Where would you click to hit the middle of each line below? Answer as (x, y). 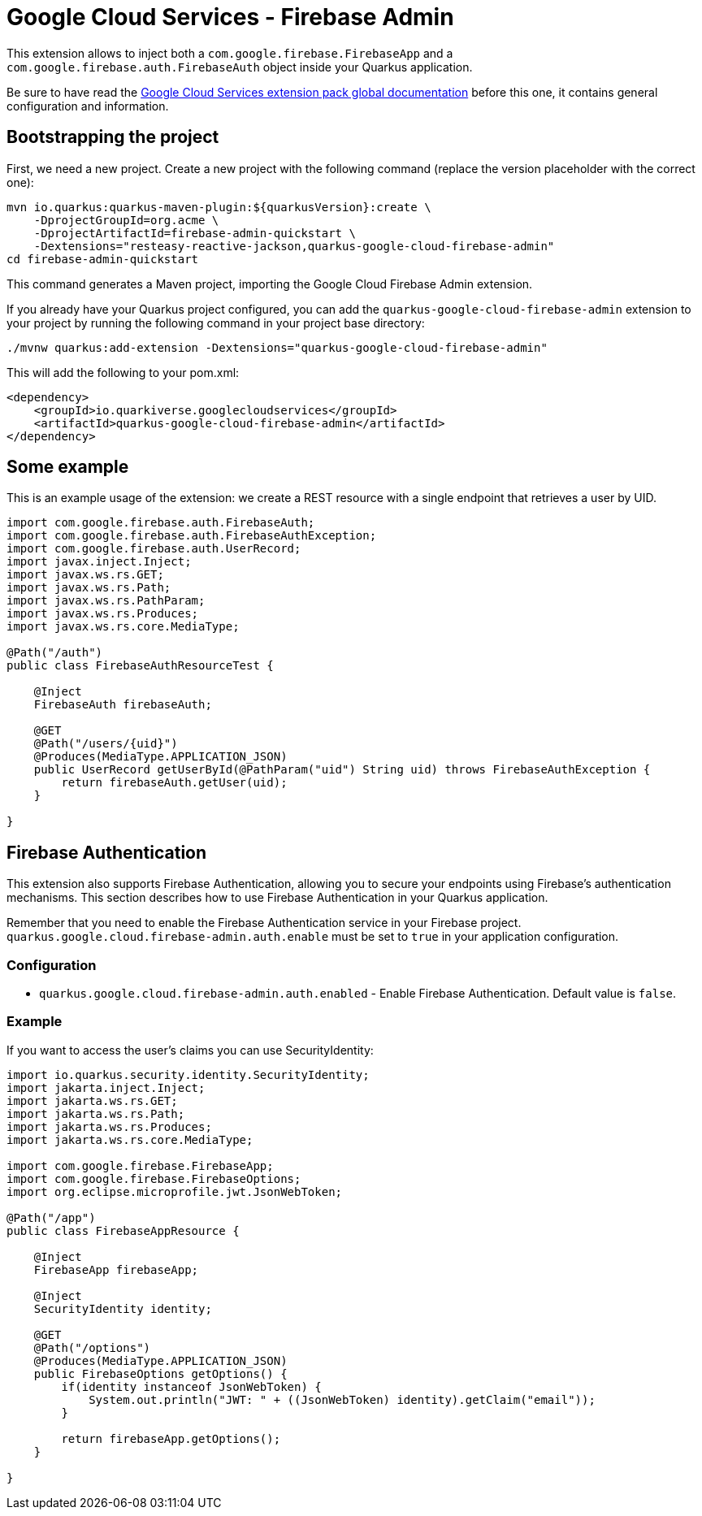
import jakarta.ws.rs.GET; (92, 1100)
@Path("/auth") (55, 653)
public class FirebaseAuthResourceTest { (140, 666)
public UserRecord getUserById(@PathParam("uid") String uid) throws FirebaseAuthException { (342, 770)
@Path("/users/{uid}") (106, 744)
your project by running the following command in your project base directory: (216, 323)
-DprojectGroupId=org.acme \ (126, 220)
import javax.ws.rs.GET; (85, 575)
